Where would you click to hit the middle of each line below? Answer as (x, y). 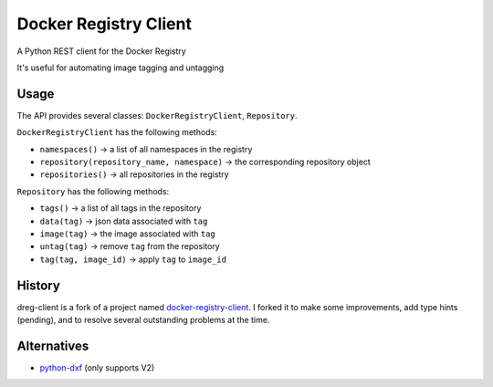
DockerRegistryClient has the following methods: (117, 132)
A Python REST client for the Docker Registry (101, 51)
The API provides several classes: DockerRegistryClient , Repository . (157, 115)
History (39, 285)
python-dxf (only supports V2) (97, 367)
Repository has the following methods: (93, 191)
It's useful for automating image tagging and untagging (121, 68)
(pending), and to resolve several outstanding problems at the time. (143, 320)
